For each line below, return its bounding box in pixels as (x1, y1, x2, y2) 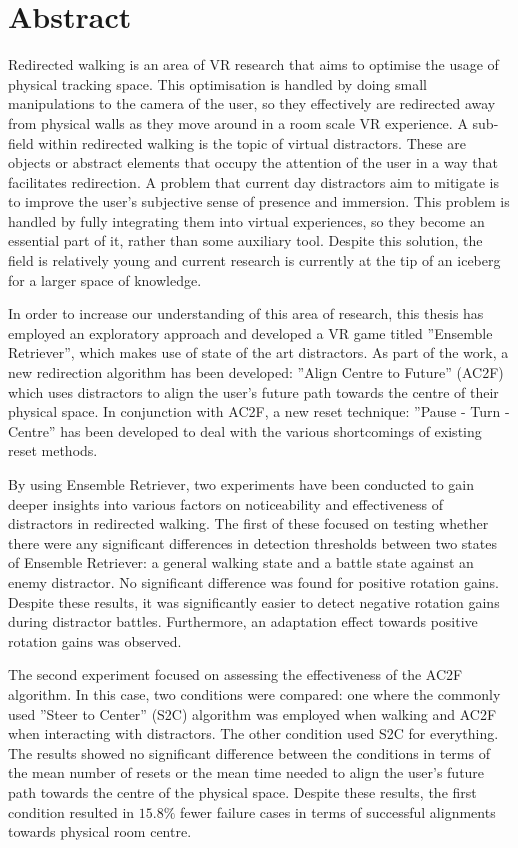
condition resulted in (8, 801, 135, 822)
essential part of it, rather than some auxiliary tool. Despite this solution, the (8, 230, 483, 251)
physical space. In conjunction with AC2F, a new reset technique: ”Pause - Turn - (8, 401, 510, 422)
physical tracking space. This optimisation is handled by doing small (8, 73, 427, 94)
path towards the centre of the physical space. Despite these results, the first (8, 781, 477, 802)
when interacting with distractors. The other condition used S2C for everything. (8, 723, 499, 744)
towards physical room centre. (8, 821, 192, 842)
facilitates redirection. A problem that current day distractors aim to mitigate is (8, 171, 499, 192)
